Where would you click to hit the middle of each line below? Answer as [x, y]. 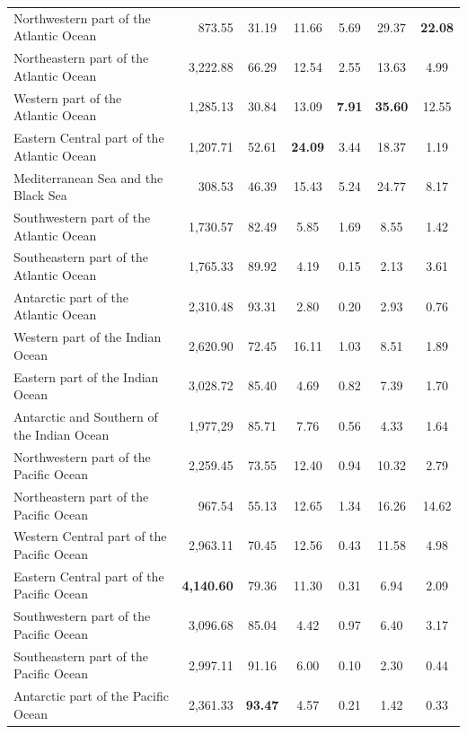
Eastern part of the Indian [86, 376]
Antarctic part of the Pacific [91, 696]
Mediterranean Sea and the [88, 177]
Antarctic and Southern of [86, 417]
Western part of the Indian [88, 337]
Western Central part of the [90, 536]
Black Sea [40, 195]
